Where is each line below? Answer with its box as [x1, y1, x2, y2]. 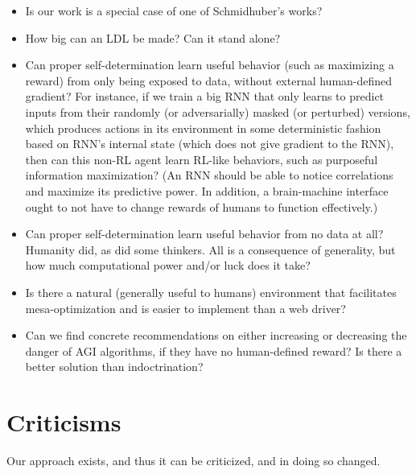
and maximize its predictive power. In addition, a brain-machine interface [25, 182, 389, 199]
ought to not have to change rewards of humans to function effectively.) [25, 198, 378, 215]
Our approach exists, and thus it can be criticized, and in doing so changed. [6, 452, 381, 468]
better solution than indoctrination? [25, 358, 204, 375]
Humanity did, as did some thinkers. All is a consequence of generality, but [25, 241, 396, 258]
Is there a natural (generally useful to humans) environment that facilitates [25, 283, 397, 300]
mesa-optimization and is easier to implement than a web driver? [25, 299, 346, 316]
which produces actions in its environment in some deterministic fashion [25, 119, 381, 136]
